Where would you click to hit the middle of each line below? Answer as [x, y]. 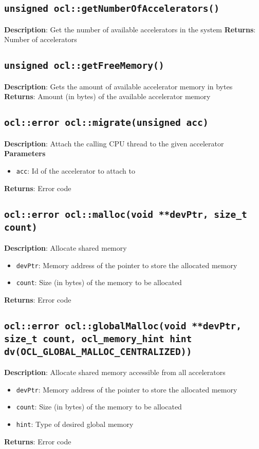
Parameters [25, 153]
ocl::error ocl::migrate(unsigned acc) [106, 123]
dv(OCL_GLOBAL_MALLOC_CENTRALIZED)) [98, 351]
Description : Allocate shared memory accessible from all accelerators [115, 372]
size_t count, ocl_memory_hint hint [98, 339]
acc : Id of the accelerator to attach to [76, 170]
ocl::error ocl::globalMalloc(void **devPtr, [123, 326]
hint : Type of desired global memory [75, 424]
